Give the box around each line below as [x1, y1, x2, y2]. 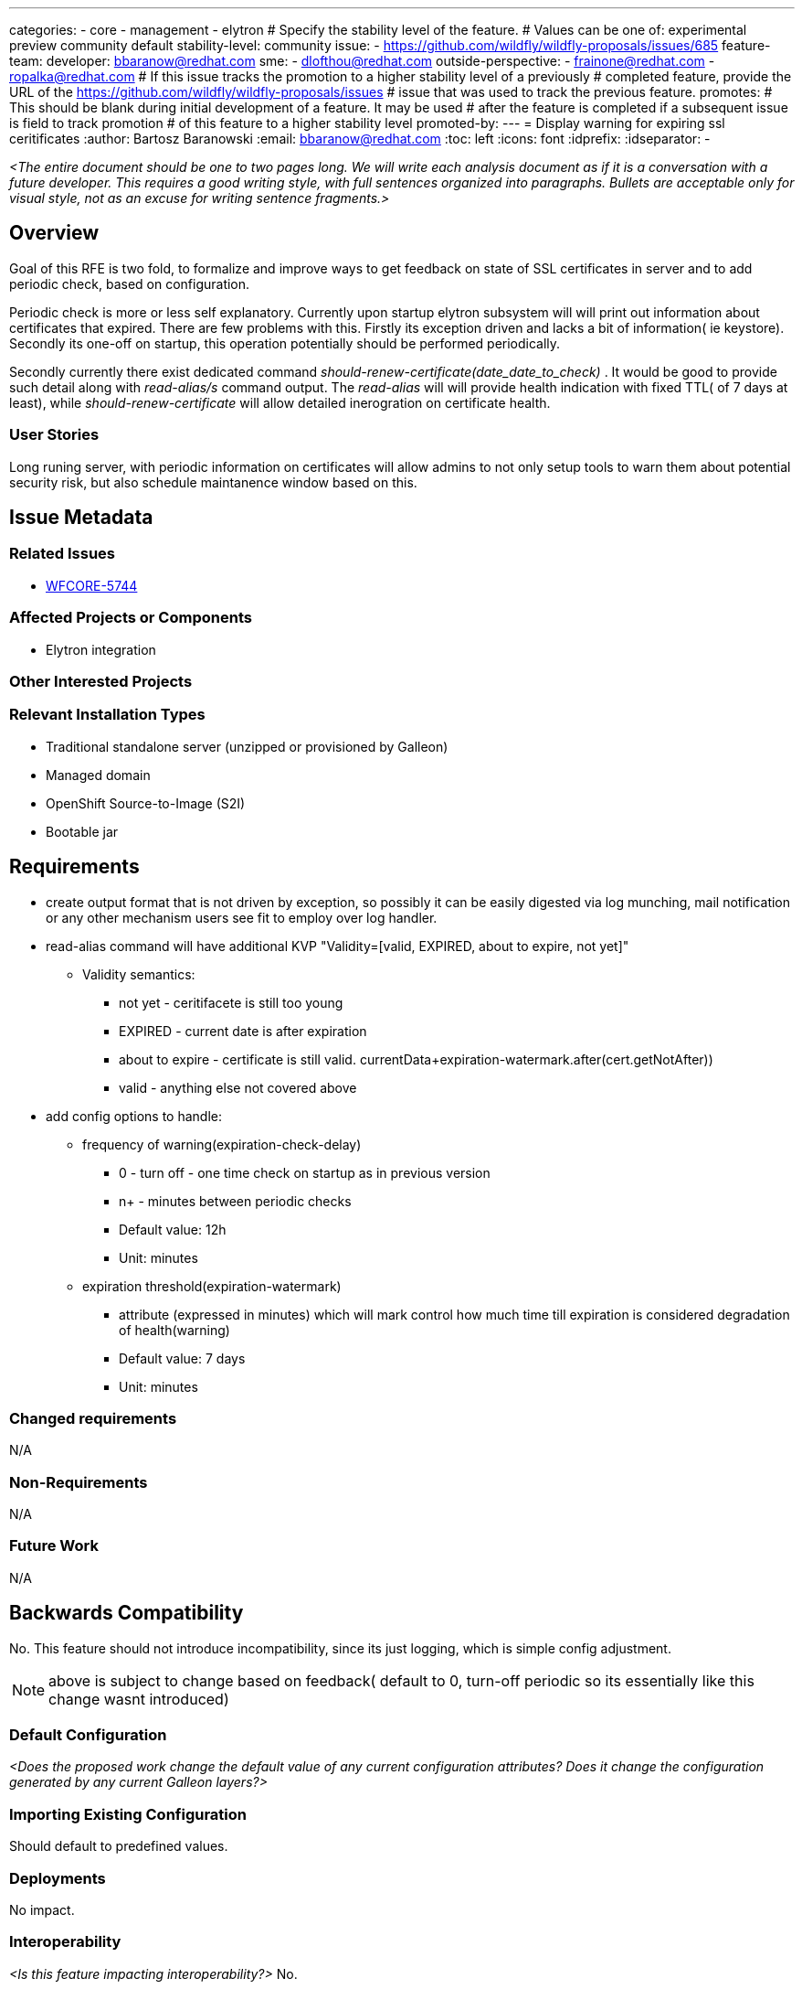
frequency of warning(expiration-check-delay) [82, 1136, 362, 1152]
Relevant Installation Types [9, 705, 206, 724]
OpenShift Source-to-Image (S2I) [46, 795, 246, 811]
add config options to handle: [46, 1107, 222, 1124]
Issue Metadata [9, 506, 153, 529]
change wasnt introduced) [48, 1689, 229, 1708]
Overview [9, 221, 100, 245]
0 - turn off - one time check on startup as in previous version [119, 1164, 491, 1181]
